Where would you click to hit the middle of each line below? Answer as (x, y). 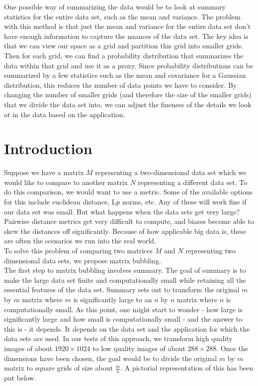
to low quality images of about (139, 348)
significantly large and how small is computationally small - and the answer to (123, 319)
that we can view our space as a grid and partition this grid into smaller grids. (124, 46)
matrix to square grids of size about (58, 368)
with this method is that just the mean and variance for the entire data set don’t (128, 26)
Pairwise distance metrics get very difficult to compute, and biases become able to (129, 221)
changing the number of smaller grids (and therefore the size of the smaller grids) (128, 95)
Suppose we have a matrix (44, 172)
